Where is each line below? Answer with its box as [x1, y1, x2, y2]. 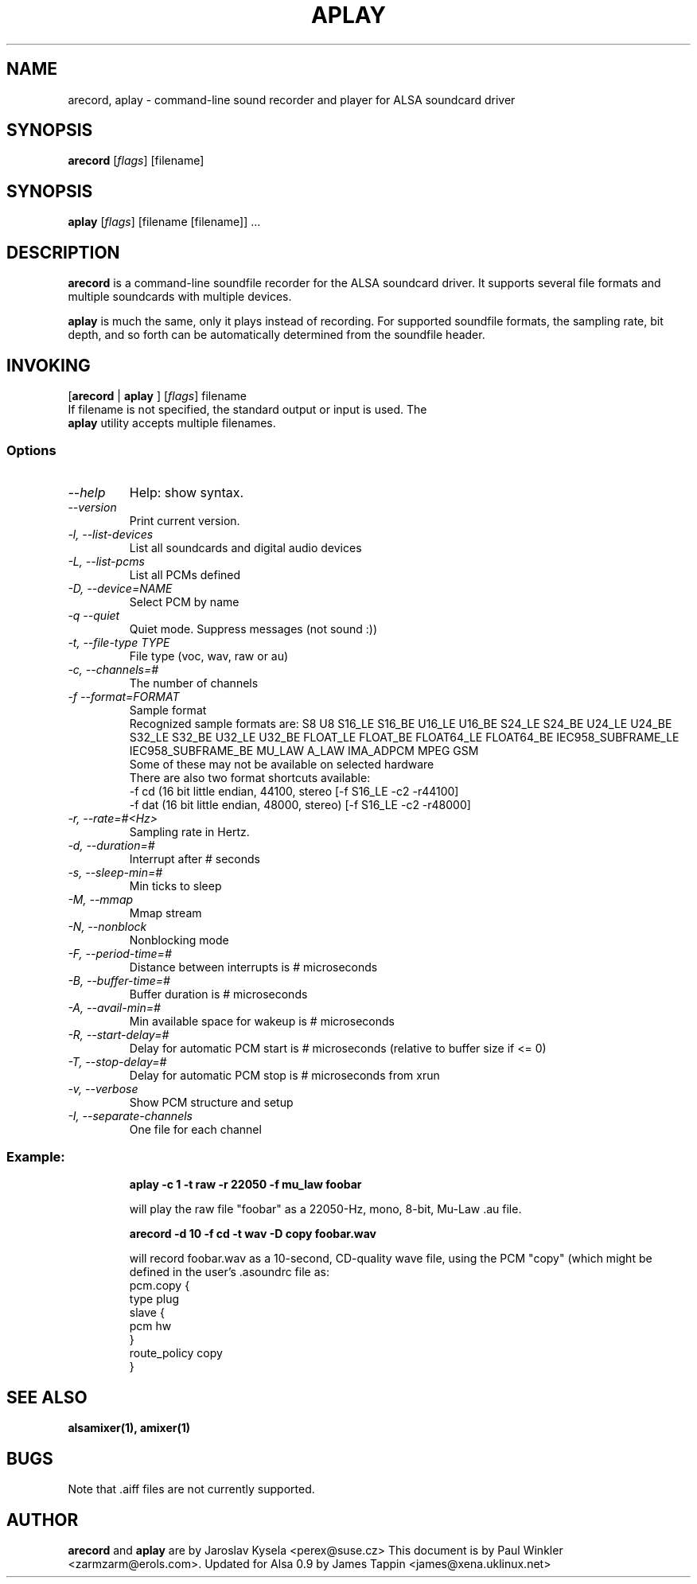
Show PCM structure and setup [129, 1095, 294, 1109]
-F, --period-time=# [68, 946, 172, 960]
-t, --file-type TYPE [68, 635, 170, 649]
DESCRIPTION [6, 242, 120, 263]
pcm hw [129, 1319, 172, 1333]
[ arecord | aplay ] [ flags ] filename [68, 388, 247, 403]
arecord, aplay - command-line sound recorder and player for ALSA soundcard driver [68, 92, 516, 107]
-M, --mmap [68, 892, 134, 906]
